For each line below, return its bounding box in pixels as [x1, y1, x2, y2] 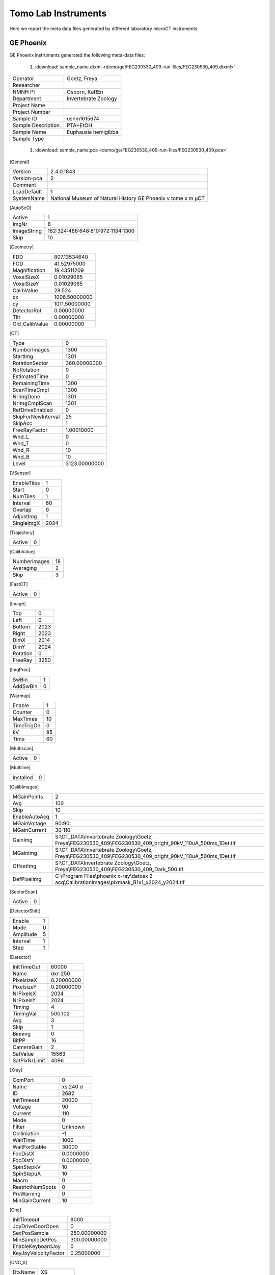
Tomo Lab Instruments [9, 8, 107, 19]
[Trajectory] [9, 529, 35, 535]
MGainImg [12, 850, 38, 857]
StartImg [12, 353, 33, 360]
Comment [12, 182, 37, 189]
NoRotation [12, 366, 40, 373]
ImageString [12, 227, 42, 235]
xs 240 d [62, 1083, 84, 1090]
